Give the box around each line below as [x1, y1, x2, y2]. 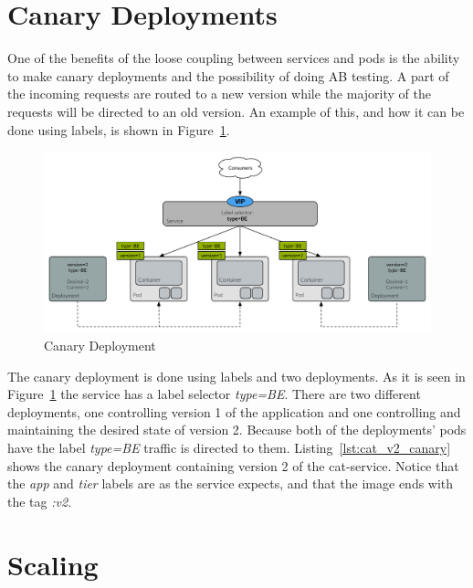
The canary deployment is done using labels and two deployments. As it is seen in [7, 366, 466, 385]
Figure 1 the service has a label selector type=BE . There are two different [7, 384, 421, 404]
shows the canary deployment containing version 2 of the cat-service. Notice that [7, 456, 459, 475]
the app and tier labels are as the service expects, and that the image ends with [7, 474, 454, 493]
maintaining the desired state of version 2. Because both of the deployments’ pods [7, 420, 467, 439]
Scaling [7, 545, 99, 583]
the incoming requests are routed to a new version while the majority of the [7, 84, 431, 103]
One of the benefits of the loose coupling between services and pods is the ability [7, 48, 460, 68]
